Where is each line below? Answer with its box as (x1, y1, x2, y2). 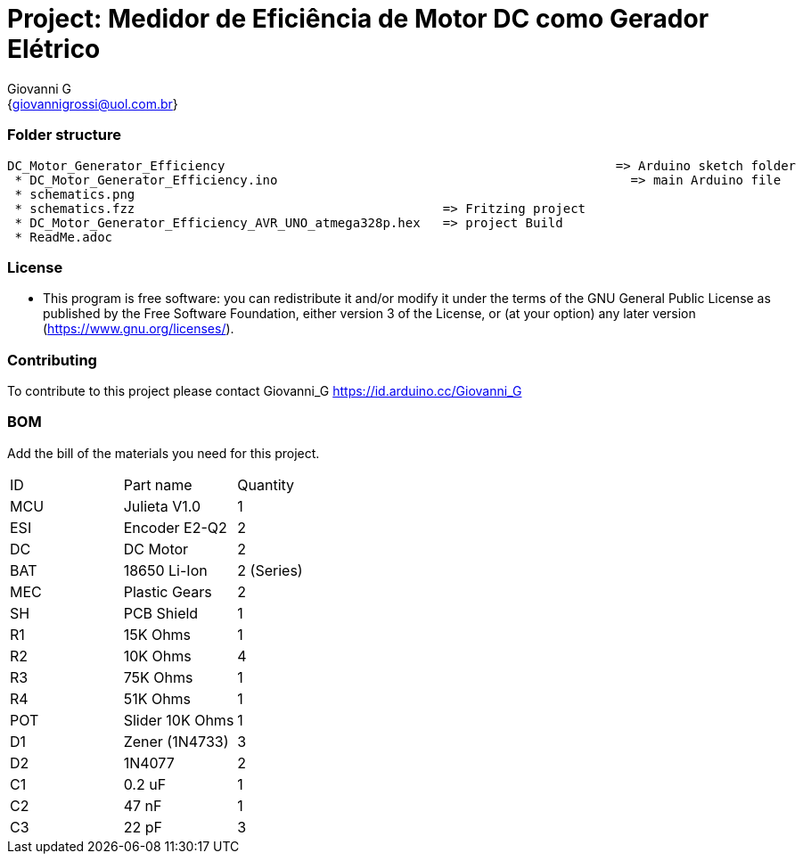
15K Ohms (123, 625, 192, 644)
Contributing (7, 350, 97, 369)
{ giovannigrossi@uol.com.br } (7, 95, 178, 111)
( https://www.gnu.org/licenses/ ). (43, 321, 234, 337)
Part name (123, 475, 193, 494)
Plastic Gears (123, 582, 212, 601)
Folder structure (7, 126, 121, 144)
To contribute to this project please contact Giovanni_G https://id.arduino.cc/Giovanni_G (7, 383, 522, 398)
